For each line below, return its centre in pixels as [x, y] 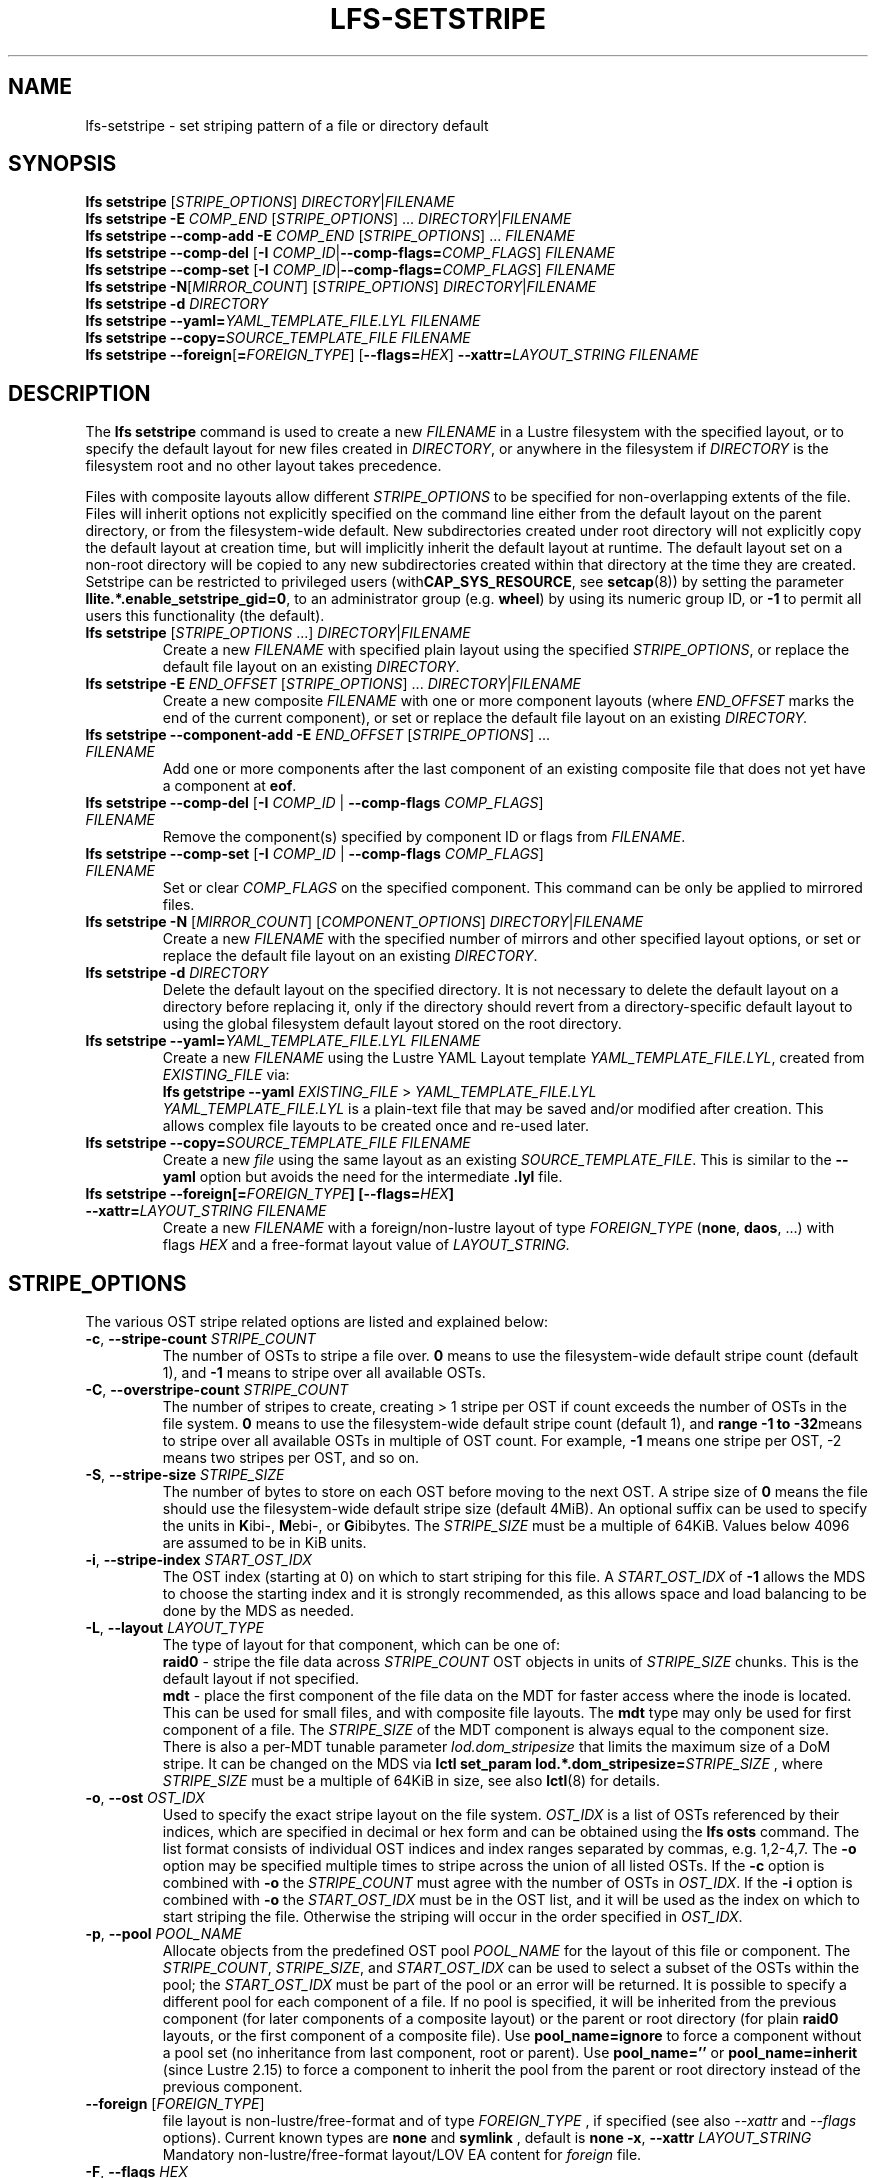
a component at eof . [229, 786]
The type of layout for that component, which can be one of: [361, 1645]
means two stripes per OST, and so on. [291, 1458]
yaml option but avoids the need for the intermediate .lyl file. [362, 1177]
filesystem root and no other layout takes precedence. [263, 466]
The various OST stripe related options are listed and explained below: [317, 1322]
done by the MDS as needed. [258, 1611]
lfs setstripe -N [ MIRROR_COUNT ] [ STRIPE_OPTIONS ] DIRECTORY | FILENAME [341, 287]
